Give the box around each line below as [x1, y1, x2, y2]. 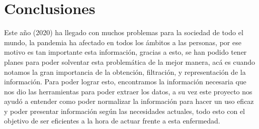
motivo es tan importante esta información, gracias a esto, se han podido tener [4, 47, 247, 57]
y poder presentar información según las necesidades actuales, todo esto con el [4, 105, 245, 116]
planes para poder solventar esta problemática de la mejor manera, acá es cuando [4, 56, 255, 67]
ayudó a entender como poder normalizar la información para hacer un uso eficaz [4, 96, 254, 106]
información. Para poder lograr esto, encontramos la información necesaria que [4, 76, 246, 87]
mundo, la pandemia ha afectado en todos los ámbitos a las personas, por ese [4, 37, 241, 47]
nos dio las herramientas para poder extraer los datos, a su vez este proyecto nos [4, 86, 252, 96]
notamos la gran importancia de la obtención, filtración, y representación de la [4, 66, 246, 77]
